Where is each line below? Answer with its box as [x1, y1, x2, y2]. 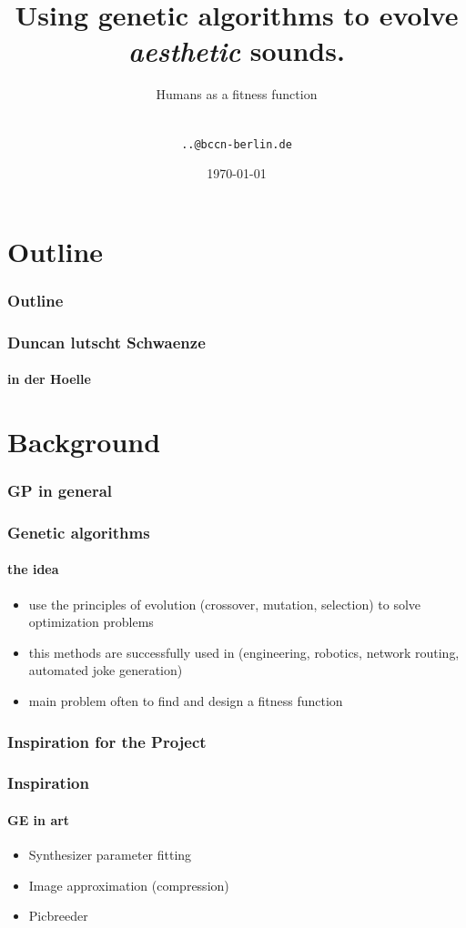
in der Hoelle [7, 369, 91, 388]
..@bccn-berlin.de [181, 137, 292, 151]
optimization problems [28, 612, 154, 631]
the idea [7, 560, 59, 579]
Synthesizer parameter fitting [28, 845, 192, 864]
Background [7, 423, 161, 459]
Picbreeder [28, 906, 88, 925]
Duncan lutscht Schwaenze [7, 330, 206, 353]
